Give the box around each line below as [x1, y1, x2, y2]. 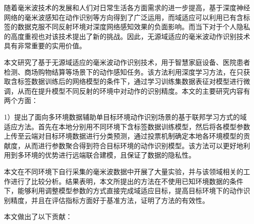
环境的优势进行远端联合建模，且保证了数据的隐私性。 [24, 150, 195, 160]
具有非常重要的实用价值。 [4, 41, 86, 51]
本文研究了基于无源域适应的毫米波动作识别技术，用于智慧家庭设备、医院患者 [4, 57, 250, 67]
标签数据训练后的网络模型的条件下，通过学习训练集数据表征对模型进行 [17, 76, 243, 86]
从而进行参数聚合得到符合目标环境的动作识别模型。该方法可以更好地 [24, 140, 243, 150]
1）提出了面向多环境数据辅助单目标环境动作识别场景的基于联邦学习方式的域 [4, 111, 247, 122]
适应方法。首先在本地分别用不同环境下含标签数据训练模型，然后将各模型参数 [4, 121, 250, 131]
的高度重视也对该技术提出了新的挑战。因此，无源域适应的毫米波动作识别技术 [4, 31, 250, 41]
